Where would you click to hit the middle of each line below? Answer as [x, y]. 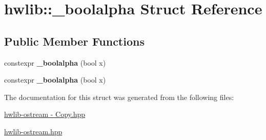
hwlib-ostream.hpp [33, 131]
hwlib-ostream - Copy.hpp [45, 114]
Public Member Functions [74, 41]
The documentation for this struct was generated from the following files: [119, 97]
